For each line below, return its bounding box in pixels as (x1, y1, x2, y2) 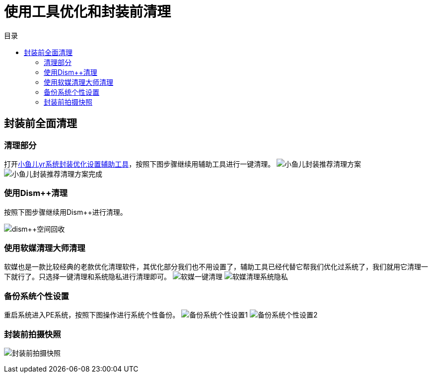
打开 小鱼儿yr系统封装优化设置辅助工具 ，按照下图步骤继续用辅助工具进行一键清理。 (4, 159, 275, 168)
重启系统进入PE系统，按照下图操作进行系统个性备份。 (4, 311, 180, 319)
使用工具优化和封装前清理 (4, 3, 171, 20)
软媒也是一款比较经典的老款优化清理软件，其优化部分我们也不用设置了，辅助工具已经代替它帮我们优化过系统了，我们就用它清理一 (4, 262, 428, 271)
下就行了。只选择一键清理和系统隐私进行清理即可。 (4, 272, 171, 281)
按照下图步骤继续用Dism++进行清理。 (4, 207, 127, 216)
